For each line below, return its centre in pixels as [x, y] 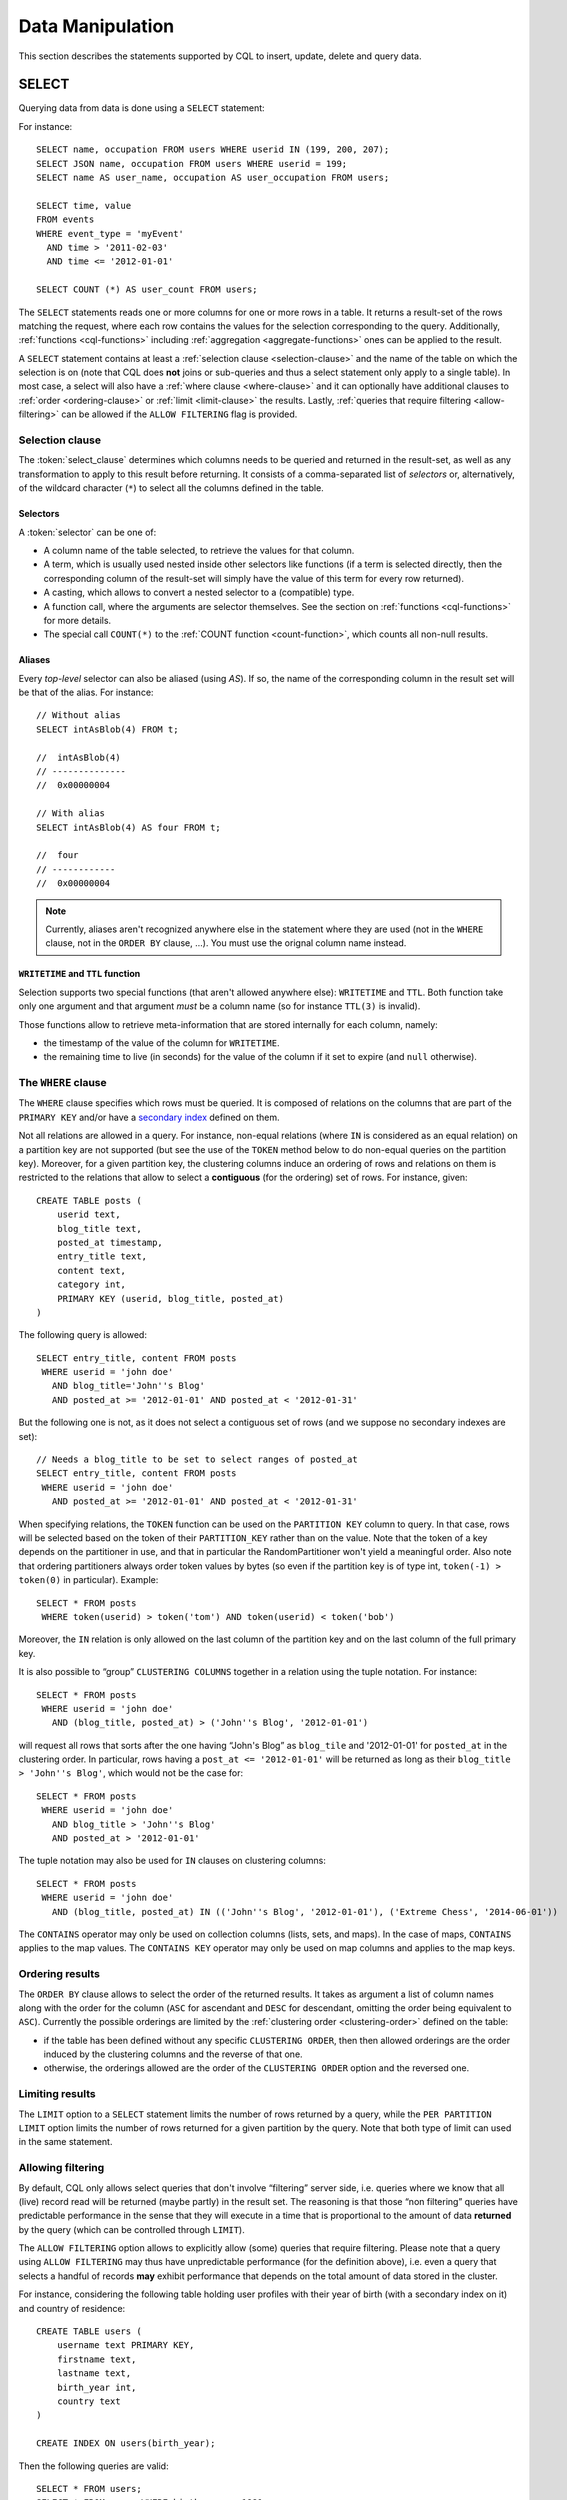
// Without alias [78, 715]
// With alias [70, 813]
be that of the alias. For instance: [86, 692]
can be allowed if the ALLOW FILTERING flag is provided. [179, 414]
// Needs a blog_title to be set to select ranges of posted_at [197, 1459]
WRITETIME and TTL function [79, 974]
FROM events [65, 219]
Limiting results [57, 2094]
